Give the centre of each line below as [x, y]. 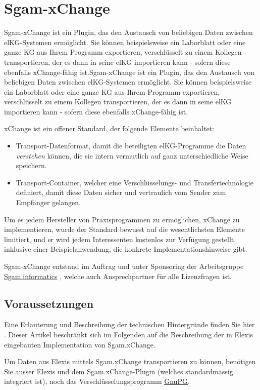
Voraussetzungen [49, 303]
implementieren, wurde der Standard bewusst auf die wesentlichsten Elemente [125, 229]
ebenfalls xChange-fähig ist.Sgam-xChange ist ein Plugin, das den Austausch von [129, 72]
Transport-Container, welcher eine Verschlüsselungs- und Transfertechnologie [135, 182]
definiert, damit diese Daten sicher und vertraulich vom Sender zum [121, 192]
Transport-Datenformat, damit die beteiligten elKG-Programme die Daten [131, 146]
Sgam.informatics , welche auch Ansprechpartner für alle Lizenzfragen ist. [118, 276]
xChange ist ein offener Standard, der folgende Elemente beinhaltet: [109, 128]
